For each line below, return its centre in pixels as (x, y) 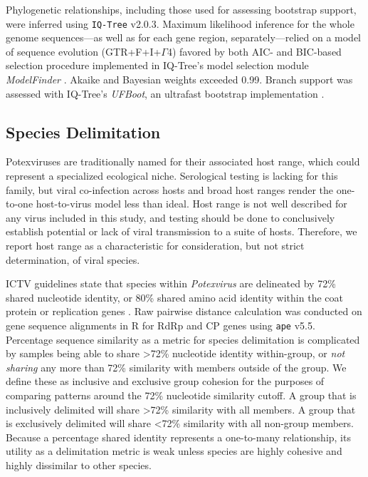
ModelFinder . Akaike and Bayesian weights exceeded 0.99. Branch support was (179, 79)
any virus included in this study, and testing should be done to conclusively (170, 217)
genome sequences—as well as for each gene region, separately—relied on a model (184, 37)
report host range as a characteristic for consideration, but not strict (155, 245)
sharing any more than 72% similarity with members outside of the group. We (176, 367)
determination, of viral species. (73, 259)
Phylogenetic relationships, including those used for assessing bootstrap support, (181, 9)
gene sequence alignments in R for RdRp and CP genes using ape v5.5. (161, 325)
